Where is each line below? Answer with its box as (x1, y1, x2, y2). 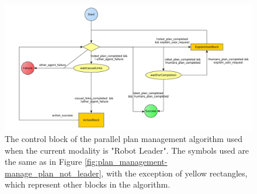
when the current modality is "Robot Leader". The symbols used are (5, 144, 249, 156)
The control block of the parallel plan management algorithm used (5, 132, 242, 144)
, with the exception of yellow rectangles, (101, 167, 248, 179)
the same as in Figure (5, 155, 82, 168)
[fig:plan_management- (84, 155, 168, 168)
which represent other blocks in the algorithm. (5, 178, 171, 190)
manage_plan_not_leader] (5, 167, 102, 179)
